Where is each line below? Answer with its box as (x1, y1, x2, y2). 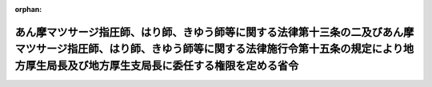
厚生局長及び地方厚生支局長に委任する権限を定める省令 (25, 59, 299, 72)
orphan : (14, 5, 42, 14)
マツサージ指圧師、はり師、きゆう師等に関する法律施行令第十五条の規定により (14, 42, 404, 56)
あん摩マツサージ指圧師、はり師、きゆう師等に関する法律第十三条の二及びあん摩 (14, 25, 414, 39)
